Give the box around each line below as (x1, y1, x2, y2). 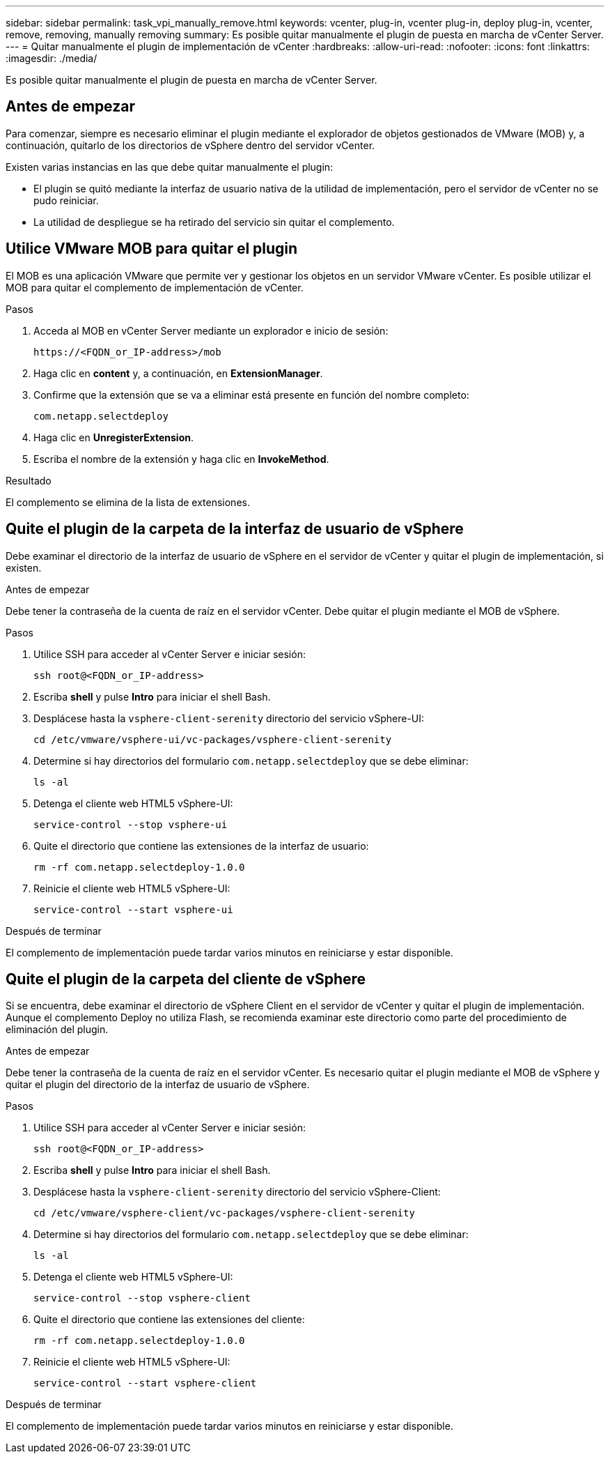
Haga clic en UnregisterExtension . (33, 431, 194, 443)
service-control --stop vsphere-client (33, 1292, 251, 1304)
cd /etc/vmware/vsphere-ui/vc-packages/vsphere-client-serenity (33, 733, 392, 745)
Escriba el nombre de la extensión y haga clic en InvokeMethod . (33, 452, 329, 465)
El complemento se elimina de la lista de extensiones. (6, 496, 250, 508)
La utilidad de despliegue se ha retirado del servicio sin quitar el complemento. (33, 215, 395, 228)
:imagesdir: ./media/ (6, 52, 97, 64)
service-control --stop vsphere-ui (33, 818, 228, 830)
